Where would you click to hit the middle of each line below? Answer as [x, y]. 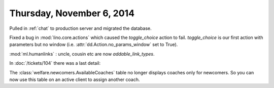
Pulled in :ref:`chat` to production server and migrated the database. [80, 28]
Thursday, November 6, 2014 [72, 13]
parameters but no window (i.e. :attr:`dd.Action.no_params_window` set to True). [94, 45]
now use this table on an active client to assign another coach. [75, 79]
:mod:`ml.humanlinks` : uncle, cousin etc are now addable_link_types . [82, 54]
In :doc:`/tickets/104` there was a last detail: [55, 63]
